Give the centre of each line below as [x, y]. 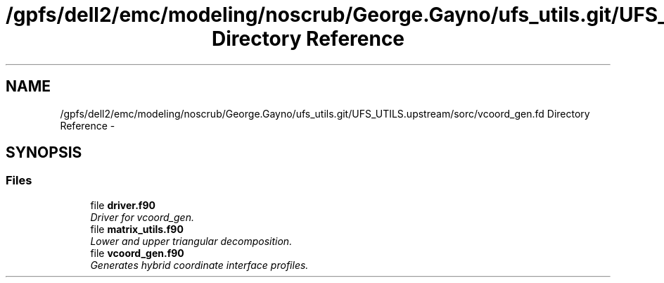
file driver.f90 [123, 205]
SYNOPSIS [44, 153]
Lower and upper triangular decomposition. [191, 241]
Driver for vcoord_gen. [142, 217]
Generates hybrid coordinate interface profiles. [199, 265]
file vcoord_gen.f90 [137, 253]
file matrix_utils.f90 [137, 229]
